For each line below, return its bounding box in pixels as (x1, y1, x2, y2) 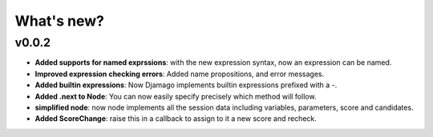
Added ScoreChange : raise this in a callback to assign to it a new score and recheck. (34, 114, 317, 123)
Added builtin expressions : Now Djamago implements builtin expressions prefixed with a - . (34, 80, 338, 90)
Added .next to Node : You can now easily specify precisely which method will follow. (34, 91, 317, 101)
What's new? (14, 12, 104, 30)
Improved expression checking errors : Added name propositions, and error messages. (34, 69, 325, 79)
